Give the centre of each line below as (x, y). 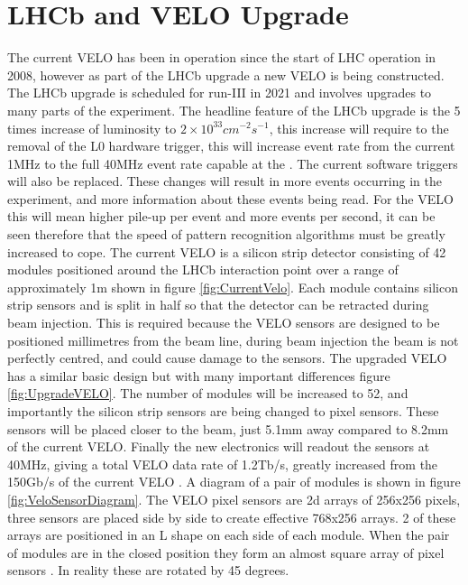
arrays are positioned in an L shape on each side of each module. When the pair (229, 535)
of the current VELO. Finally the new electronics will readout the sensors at (219, 446)
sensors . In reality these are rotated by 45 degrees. (148, 570)
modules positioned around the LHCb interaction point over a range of (203, 269)
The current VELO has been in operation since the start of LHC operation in (222, 57)
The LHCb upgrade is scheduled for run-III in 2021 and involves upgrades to (220, 93)
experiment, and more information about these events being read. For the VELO (230, 198)
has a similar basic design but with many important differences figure (199, 375)
